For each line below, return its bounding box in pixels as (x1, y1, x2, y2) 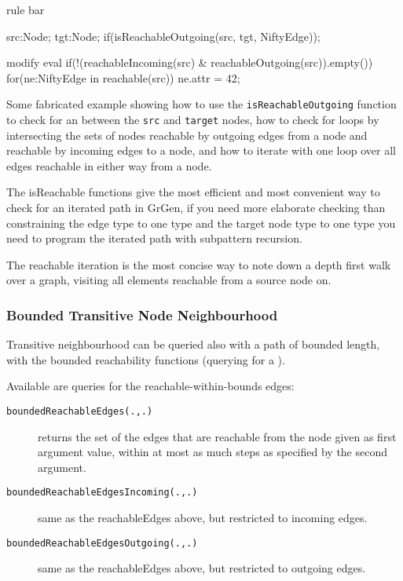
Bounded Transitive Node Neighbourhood (6, 305, 278, 324)
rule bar (6, 2, 45, 17)
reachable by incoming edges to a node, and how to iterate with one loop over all (6, 142, 397, 159)
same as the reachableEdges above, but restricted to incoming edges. (38, 510, 368, 526)
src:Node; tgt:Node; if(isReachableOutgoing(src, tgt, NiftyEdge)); (6, 27, 321, 44)
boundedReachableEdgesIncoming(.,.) (6, 487, 198, 499)
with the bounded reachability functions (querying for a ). (6, 351, 285, 367)
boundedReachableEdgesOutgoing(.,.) (6, 537, 198, 549)
